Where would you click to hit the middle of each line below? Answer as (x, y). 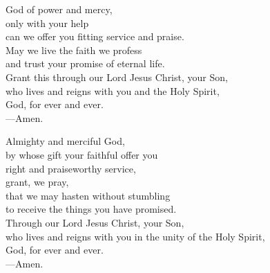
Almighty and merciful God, (65, 141)
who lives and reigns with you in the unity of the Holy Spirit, (135, 236)
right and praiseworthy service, (71, 168)
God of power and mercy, (59, 9)
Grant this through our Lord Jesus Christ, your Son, (117, 77)
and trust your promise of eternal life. (85, 63)
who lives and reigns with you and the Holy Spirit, (113, 90)
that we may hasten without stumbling (88, 195)
